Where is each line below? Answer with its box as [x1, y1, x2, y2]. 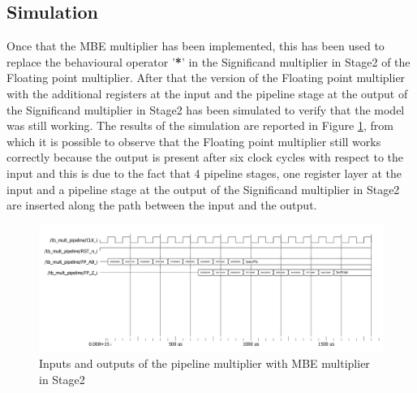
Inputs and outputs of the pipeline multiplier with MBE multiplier [39, 355, 370, 372]
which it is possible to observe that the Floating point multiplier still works [6, 132, 381, 149]
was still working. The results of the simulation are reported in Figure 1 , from [6, 117, 393, 134]
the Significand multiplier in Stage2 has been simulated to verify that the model [6, 101, 405, 118]
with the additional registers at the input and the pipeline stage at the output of [6, 84, 408, 101]
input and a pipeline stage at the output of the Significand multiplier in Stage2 [6, 180, 400, 197]
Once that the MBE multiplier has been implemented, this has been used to [6, 37, 385, 54]
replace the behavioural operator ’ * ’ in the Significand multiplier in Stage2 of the [6, 53, 411, 70]
